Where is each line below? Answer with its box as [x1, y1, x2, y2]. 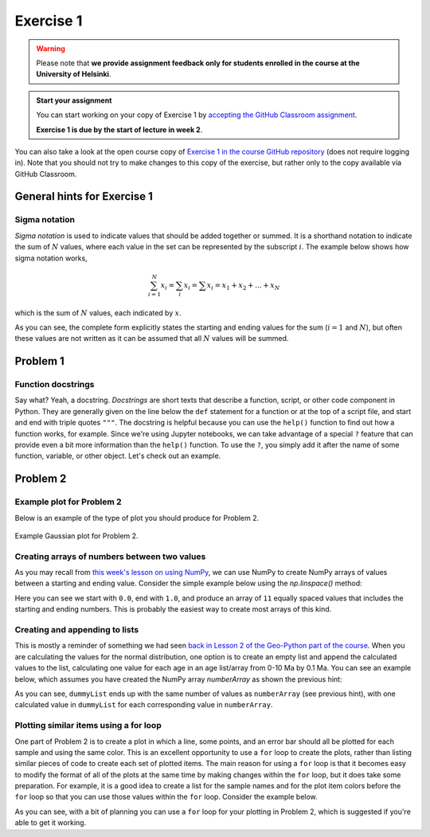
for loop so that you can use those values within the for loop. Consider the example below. [14, 792, 318, 802]
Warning [36, 44, 65, 53]
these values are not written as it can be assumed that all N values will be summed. [14, 334, 289, 343]
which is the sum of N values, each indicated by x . [14, 307, 182, 318]
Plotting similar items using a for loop [14, 720, 162, 731]
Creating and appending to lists [14, 624, 139, 636]
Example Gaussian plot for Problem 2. [14, 530, 139, 541]
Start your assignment [36, 96, 112, 105]
